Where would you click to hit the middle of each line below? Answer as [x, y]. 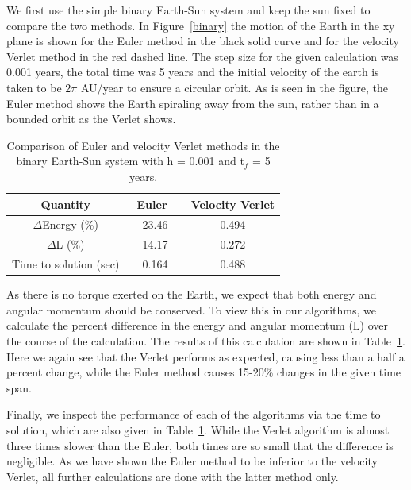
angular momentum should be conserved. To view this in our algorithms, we [191, 309]
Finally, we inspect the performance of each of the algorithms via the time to [194, 414]
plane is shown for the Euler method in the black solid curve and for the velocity [203, 41]
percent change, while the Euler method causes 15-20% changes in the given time [204, 372]
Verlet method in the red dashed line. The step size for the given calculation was [202, 56]
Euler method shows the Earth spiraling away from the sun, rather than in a [193, 103]
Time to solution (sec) [66, 264]
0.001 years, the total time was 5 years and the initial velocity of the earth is [193, 72]
